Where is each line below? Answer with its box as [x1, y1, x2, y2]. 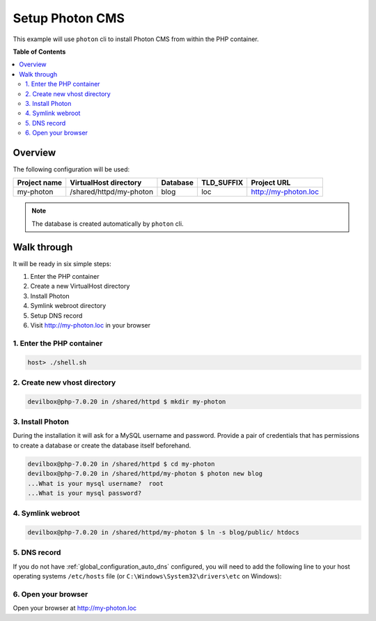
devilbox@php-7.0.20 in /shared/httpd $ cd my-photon [27, 460, 215, 468]
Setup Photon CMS [13, 10, 125, 26]
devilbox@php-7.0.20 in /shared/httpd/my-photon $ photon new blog [27, 470, 263, 477]
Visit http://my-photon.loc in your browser [30, 321, 151, 329]
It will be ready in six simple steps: [13, 259, 111, 268]
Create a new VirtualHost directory [30, 282, 130, 291]
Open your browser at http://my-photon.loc [13, 604, 137, 613]
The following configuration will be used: [13, 164, 130, 174]
